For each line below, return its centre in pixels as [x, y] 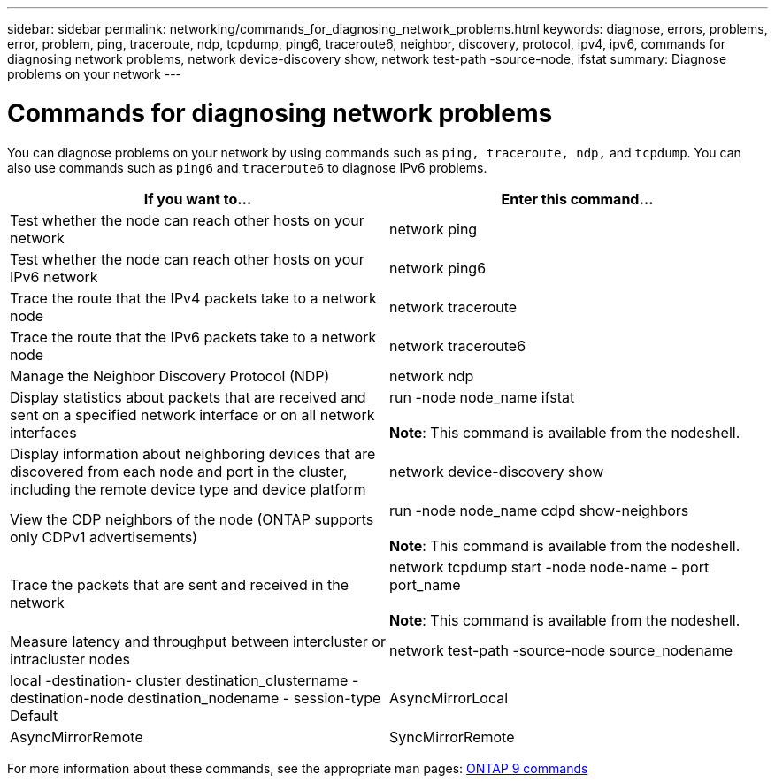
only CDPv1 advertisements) [104, 537]
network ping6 [438, 268]
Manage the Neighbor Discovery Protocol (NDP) [170, 376]
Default [34, 715]
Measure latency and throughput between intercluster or [198, 641]
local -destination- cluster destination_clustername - [184, 680]
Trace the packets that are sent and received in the [180, 584]
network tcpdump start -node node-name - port [549, 567]
